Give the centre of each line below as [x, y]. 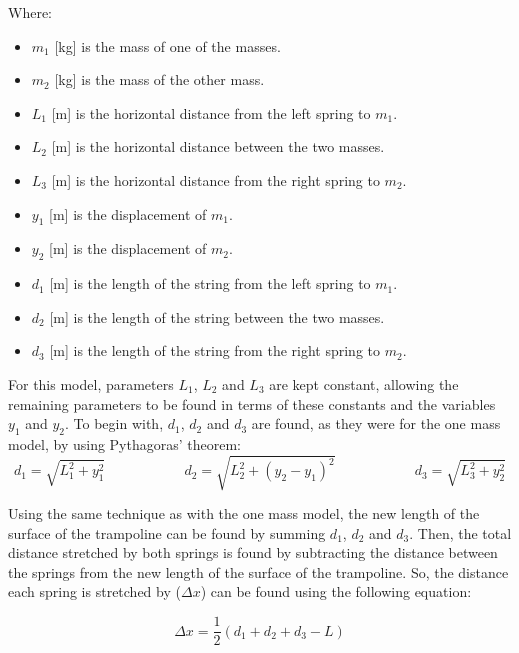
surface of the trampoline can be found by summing [167, 532]
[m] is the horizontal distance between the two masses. [218, 146]
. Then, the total [460, 532]
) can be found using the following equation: [336, 591]
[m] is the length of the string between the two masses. [217, 316]
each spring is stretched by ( [94, 591]
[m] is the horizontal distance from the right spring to [215, 179]
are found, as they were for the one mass [376, 423]
